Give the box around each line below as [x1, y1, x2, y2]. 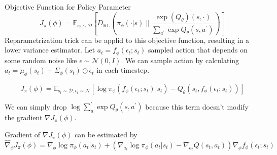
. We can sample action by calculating [121, 55, 239, 65]
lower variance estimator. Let [5, 44, 95, 55]
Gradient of [5, 129, 41, 140]
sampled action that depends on [148, 44, 248, 55]
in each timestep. [96, 65, 150, 75]
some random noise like [5, 55, 77, 65]
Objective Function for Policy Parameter [5, 2, 131, 12]
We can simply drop [5, 101, 67, 112]
